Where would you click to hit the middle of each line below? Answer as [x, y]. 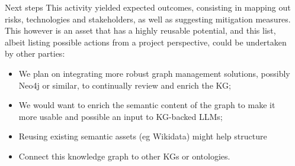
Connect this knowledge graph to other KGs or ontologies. [124, 156]
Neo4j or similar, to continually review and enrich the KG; [125, 85]
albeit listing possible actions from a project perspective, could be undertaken [146, 42]
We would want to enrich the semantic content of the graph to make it [147, 105]
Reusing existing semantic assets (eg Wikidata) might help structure [143, 136]
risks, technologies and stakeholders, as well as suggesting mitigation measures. [148, 19]
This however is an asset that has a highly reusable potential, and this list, [140, 30]
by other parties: [35, 53]
